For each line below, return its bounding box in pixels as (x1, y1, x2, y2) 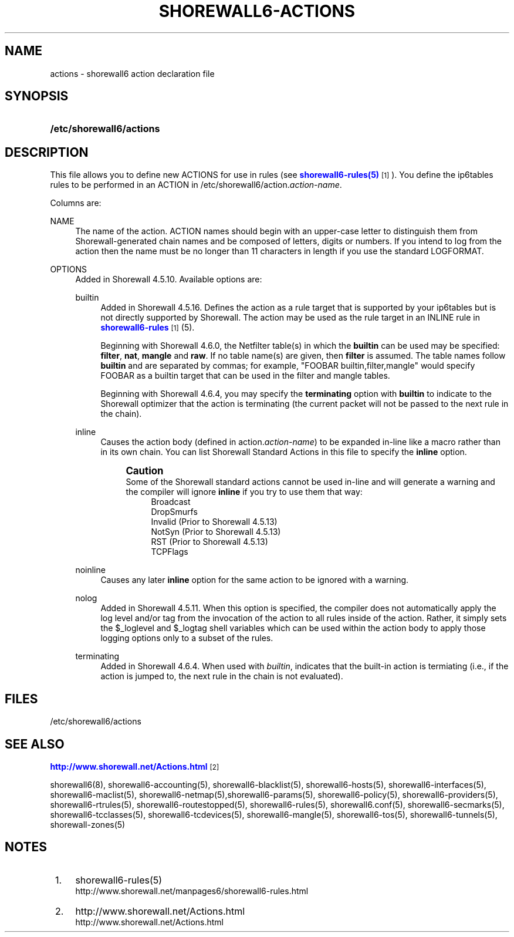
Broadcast (151, 497, 191, 507)
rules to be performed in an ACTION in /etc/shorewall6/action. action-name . (50, 180, 342, 190)
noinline (75, 565, 106, 575)
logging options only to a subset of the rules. (100, 633, 273, 643)
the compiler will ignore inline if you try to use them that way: (126, 487, 363, 497)
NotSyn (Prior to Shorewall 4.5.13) (151, 527, 281, 537)
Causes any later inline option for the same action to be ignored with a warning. (100, 575, 409, 585)
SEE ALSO (5, 736, 65, 751)
